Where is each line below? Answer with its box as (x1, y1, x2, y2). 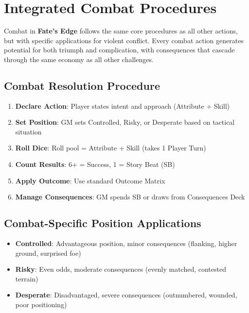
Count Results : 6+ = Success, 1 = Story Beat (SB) (15, 159, 175, 169)
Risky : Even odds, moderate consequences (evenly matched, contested (15, 264, 226, 274)
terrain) (15, 273, 38, 283)
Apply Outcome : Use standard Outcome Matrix (15, 175, 165, 185)
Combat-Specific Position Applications (4, 215, 201, 231)
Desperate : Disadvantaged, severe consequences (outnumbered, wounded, (15, 290, 237, 300)
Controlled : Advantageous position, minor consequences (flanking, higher (15, 238, 237, 248)
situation (15, 126, 42, 136)
